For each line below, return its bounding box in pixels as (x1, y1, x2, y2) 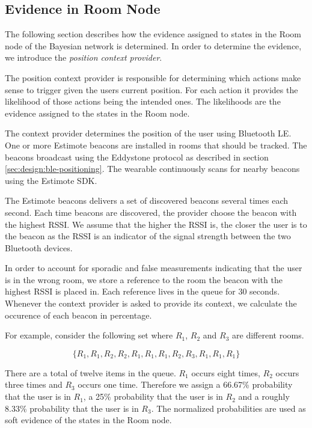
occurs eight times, (191, 366, 260, 379)
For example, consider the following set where (5, 329, 173, 341)
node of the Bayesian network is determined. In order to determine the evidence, (5, 39, 302, 52)
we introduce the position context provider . (5, 51, 162, 64)
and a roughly (238, 390, 290, 403)
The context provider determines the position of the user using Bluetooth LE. (5, 127, 292, 139)
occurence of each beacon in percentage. (5, 308, 152, 321)
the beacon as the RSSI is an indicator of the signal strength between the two (5, 230, 291, 242)
